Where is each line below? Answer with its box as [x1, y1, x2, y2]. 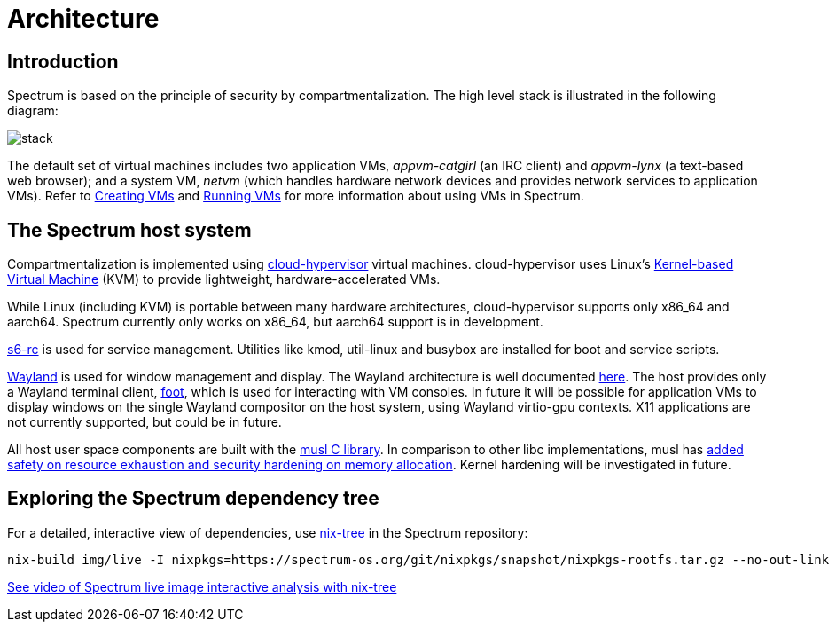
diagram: [7, 103, 59, 119]
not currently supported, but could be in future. [7, 414, 282, 430]
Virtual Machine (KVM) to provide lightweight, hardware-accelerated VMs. [7, 271, 441, 287]
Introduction [7, 50, 119, 73]
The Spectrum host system [7, 218, 252, 241]
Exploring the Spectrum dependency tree [7, 487, 379, 510]
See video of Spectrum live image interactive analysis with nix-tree [7, 578, 397, 594]
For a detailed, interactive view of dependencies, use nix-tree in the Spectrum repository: [7, 524, 528, 540]
